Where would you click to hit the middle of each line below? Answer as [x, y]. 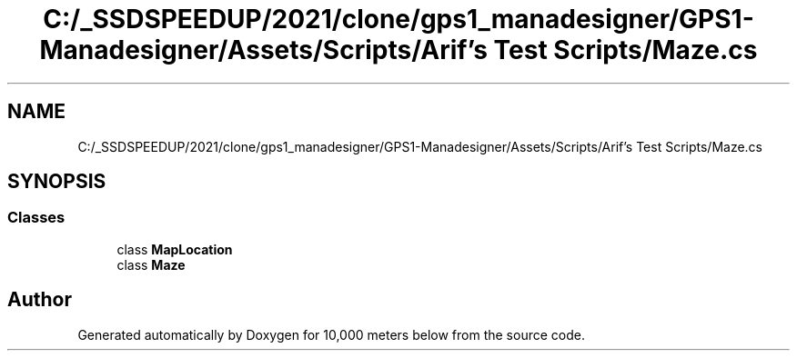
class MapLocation [175, 249]
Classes [36, 218]
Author [40, 300]
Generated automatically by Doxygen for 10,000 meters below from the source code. [331, 334]
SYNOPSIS [57, 182]
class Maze [151, 264]
